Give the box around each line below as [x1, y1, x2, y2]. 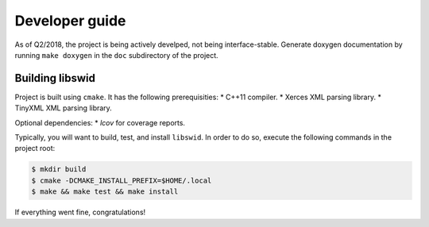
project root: [14, 144, 56, 153]
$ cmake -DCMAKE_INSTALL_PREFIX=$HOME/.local [31, 175, 212, 185]
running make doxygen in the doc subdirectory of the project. [14, 50, 218, 60]
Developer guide [14, 12, 126, 29]
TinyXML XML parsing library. [14, 103, 113, 113]
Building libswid [14, 71, 95, 85]
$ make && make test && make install [31, 187, 179, 196]
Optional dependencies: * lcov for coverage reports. [14, 117, 186, 127]
